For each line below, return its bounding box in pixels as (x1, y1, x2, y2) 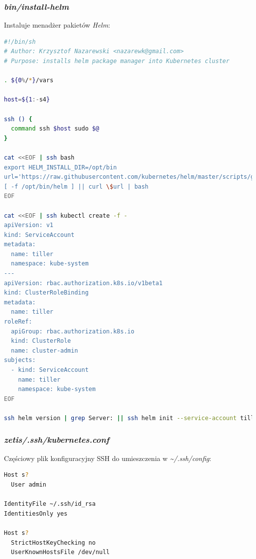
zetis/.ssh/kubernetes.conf (4, 433, 109, 446)
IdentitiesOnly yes (4, 510, 67, 517)
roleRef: (4, 318, 32, 326)
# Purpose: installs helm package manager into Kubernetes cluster (4, 58, 230, 65)
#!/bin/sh (4, 38, 36, 45)
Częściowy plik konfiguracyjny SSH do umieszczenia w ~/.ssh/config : (4, 453, 211, 463)
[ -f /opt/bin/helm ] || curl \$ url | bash (4, 183, 149, 190)
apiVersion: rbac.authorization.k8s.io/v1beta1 (4, 279, 163, 287)
